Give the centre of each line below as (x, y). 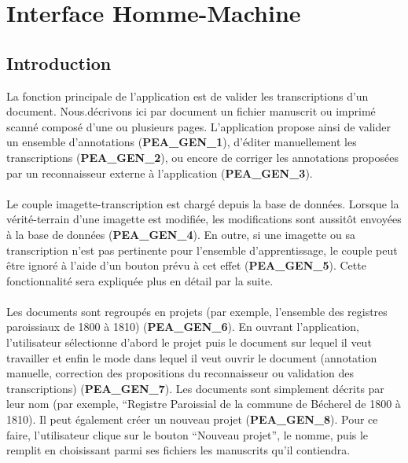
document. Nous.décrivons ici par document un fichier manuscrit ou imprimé (191, 111)
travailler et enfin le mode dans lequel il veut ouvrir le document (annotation (192, 357)
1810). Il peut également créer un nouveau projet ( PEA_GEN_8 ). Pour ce (192, 419)
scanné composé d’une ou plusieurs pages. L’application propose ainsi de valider (198, 126)
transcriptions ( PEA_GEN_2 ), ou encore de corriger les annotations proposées (203, 157)
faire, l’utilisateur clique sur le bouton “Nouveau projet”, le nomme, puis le (187, 434)
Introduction (59, 62)
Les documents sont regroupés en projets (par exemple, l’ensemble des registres (197, 311)
